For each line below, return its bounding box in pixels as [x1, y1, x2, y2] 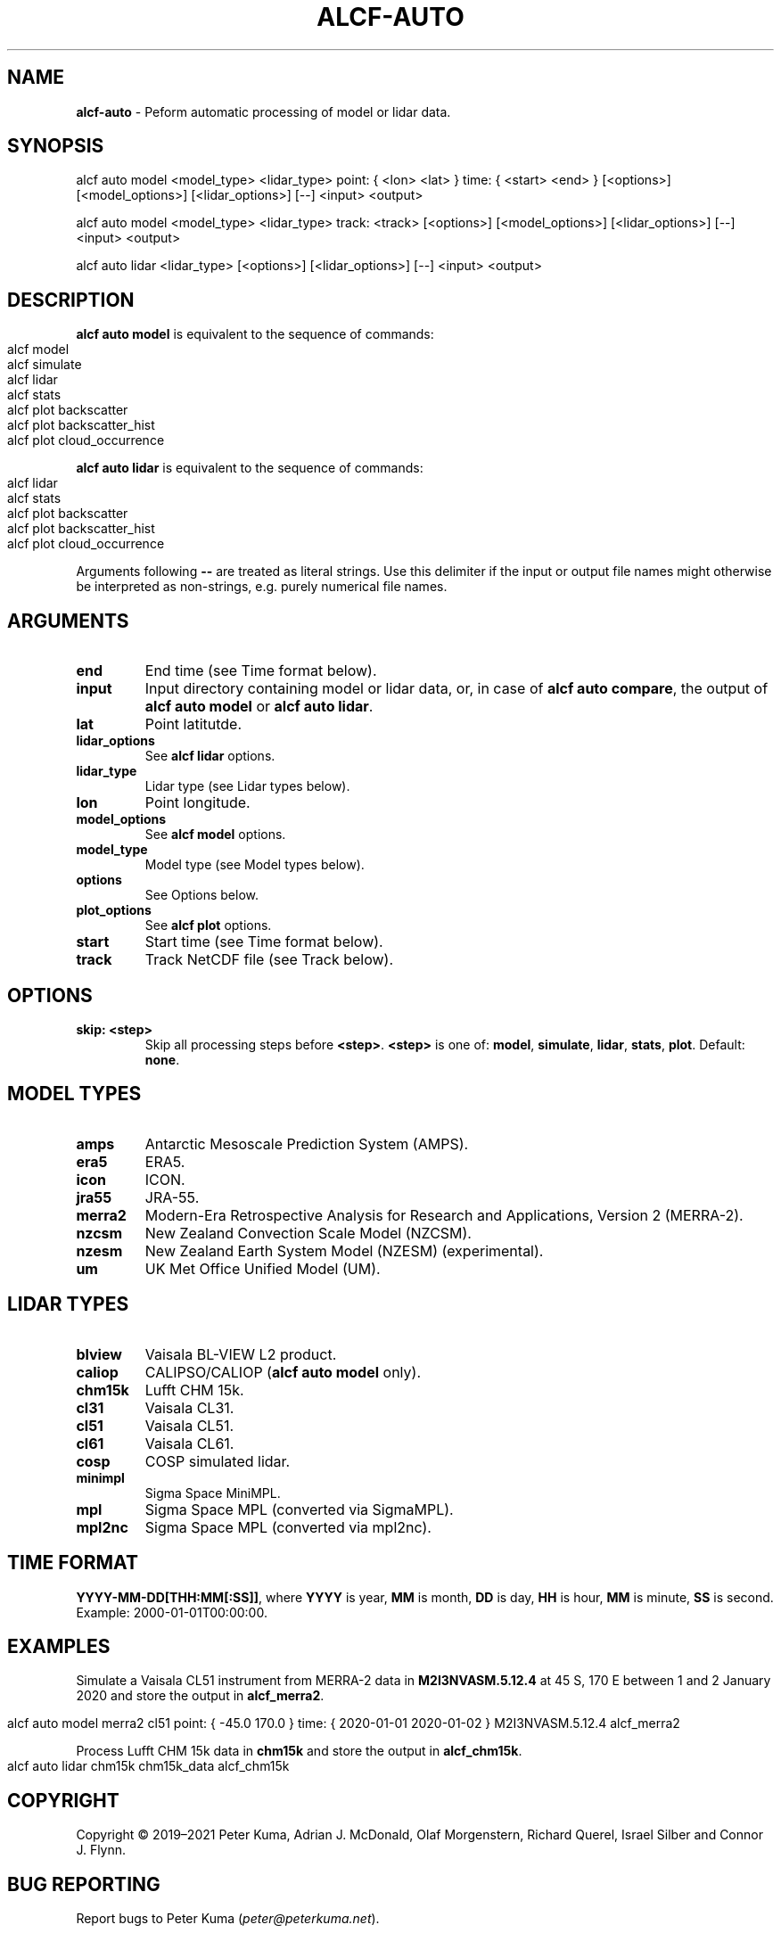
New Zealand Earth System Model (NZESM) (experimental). [144, 1241, 544, 1260]
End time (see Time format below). [144, 662, 377, 680]
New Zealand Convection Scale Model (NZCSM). [144, 1223, 472, 1242]
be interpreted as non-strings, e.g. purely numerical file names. [76, 579, 448, 595]
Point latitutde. [144, 715, 243, 734]
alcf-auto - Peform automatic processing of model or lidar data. [76, 103, 451, 119]
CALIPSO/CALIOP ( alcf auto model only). [144, 1362, 421, 1381]
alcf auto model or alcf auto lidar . [144, 697, 374, 716]
